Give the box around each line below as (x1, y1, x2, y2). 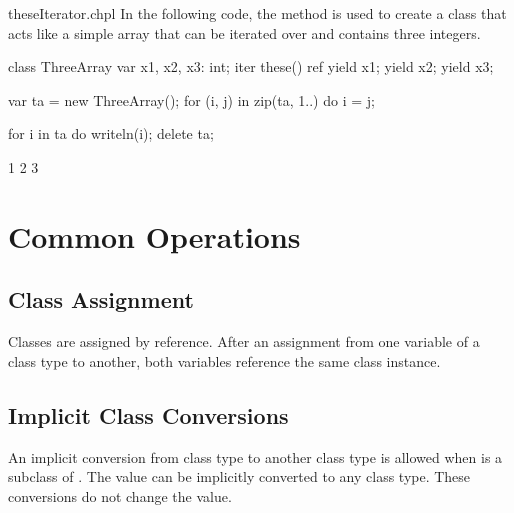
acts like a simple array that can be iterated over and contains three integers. (8, 22, 481, 43)
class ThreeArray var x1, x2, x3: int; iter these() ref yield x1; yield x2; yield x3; (8, 56, 494, 77)
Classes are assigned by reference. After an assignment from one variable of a (8, 331, 480, 352)
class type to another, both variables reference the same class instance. (8, 350, 441, 371)
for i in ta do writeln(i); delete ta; (8, 123, 214, 144)
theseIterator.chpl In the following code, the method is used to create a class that (8, 3, 507, 23)
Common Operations (8, 215, 301, 256)
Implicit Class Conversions (8, 399, 289, 430)
